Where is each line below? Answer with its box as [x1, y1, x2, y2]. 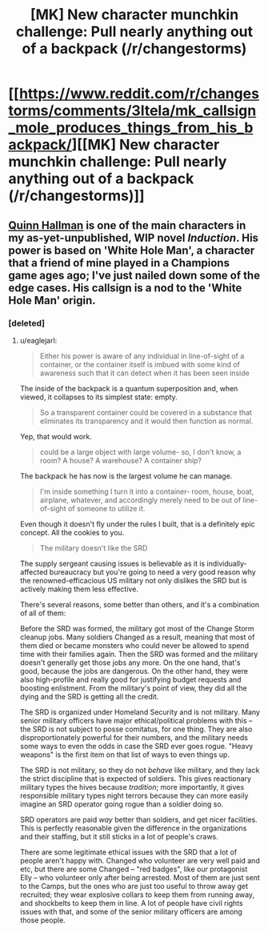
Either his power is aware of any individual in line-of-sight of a [39, 350, 245, 361]
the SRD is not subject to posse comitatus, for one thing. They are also [19, 724, 253, 734]
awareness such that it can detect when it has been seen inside [39, 368, 250, 378]
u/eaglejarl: [19, 335, 58, 345]
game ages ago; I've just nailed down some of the [8, 268, 261, 282]
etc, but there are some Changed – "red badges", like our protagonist [19, 864, 248, 874]
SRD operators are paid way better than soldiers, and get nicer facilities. [19, 815, 258, 824]
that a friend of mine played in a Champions [8, 256, 230, 270]
